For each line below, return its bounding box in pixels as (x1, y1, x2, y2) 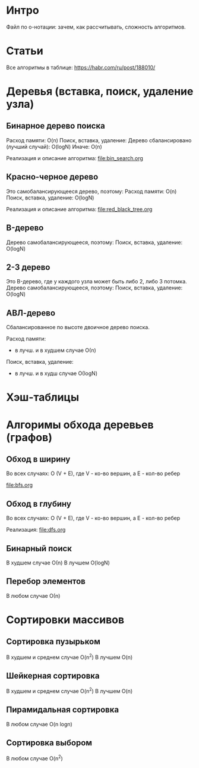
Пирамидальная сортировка (6, 705, 119, 715)
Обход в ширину (6, 454, 71, 464)
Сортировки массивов (6, 613, 125, 626)
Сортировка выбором (6, 738, 93, 748)
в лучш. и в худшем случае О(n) (14, 346, 96, 354)
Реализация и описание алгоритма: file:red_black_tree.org (6, 205, 153, 213)
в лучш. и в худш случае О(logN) (14, 370, 98, 377)
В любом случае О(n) (6, 592, 61, 599)
